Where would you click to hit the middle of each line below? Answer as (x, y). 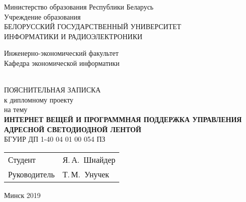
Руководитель (31, 174)
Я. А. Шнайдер (89, 159)
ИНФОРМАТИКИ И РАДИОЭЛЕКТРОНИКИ (73, 36)
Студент (22, 159)
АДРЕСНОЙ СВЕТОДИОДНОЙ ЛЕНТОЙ (73, 129)
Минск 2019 (23, 195)
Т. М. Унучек (86, 174)
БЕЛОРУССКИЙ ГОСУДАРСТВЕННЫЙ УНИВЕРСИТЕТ (93, 26)
